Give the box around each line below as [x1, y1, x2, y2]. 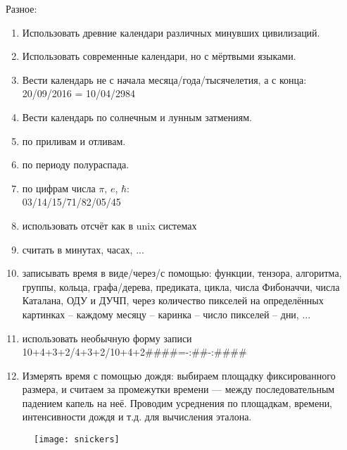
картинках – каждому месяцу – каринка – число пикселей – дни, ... [22, 306, 311, 321]
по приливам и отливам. [22, 133, 126, 148]
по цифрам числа [22, 180, 96, 195]
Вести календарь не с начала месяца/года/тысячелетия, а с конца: [22, 72, 307, 87]
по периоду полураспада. [22, 157, 130, 172]
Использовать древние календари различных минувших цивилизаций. [22, 25, 320, 39]
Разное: [6, 1, 37, 15]
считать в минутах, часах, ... [22, 242, 144, 256]
